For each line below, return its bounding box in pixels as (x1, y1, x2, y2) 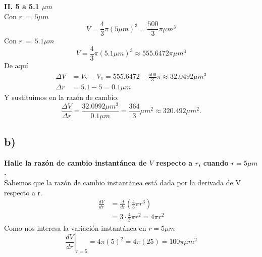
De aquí (4, 60, 28, 70)
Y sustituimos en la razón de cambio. (4, 91, 119, 102)
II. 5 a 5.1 (4, 1, 39, 11)
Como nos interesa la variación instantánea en (4, 222, 146, 233)
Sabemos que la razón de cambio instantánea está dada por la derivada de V (4, 177, 241, 188)
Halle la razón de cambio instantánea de (4, 157, 147, 168)
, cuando (198, 157, 229, 168)
